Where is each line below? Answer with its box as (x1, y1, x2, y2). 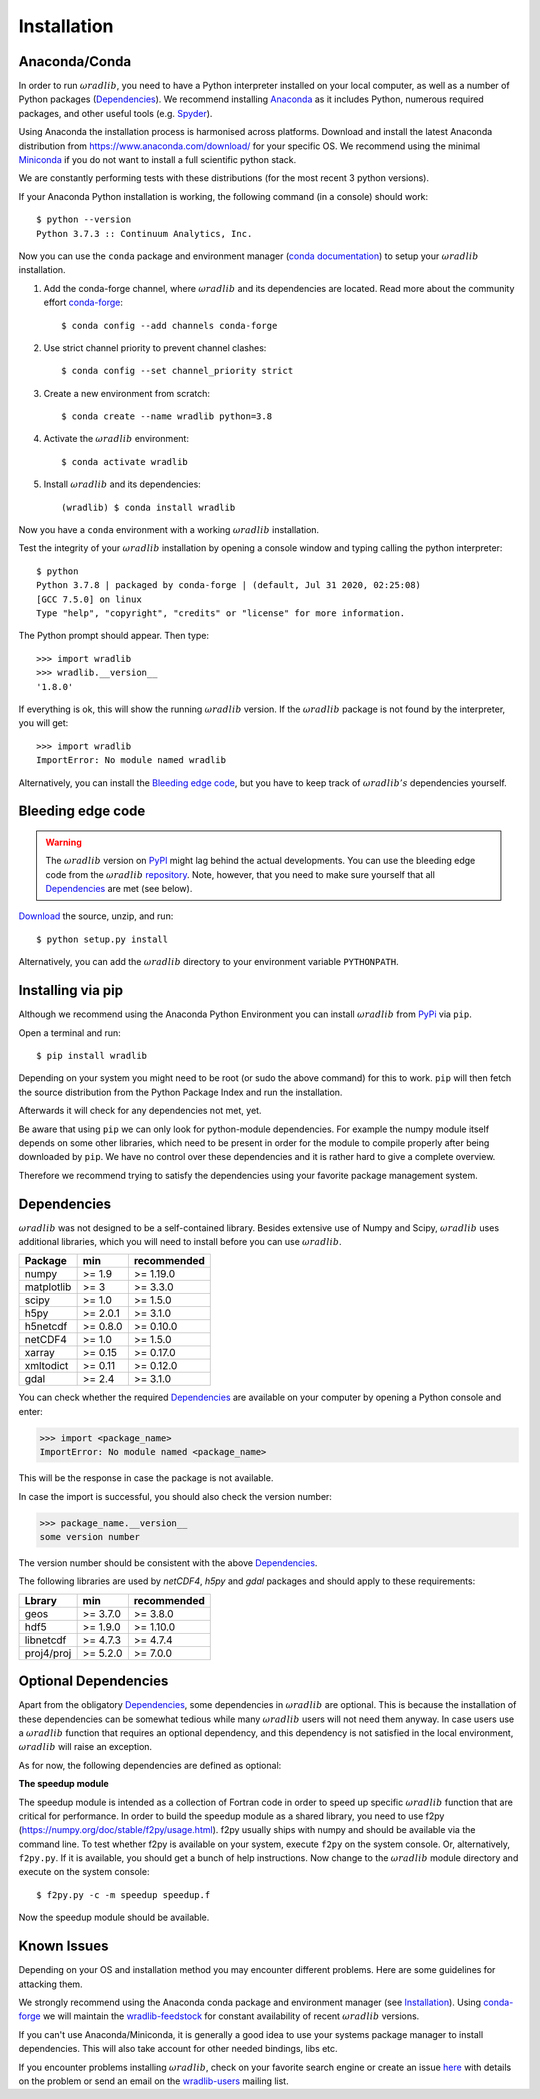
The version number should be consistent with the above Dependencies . (18, 1556, 318, 1569)
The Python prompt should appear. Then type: (18, 630, 210, 642)
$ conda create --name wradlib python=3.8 (61, 411, 273, 422)
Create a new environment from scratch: (43, 387, 210, 399)
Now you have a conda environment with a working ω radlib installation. (18, 524, 320, 536)
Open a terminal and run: (18, 1026, 122, 1039)
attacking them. (18, 1978, 84, 1990)
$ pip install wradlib (36, 1050, 148, 1061)
